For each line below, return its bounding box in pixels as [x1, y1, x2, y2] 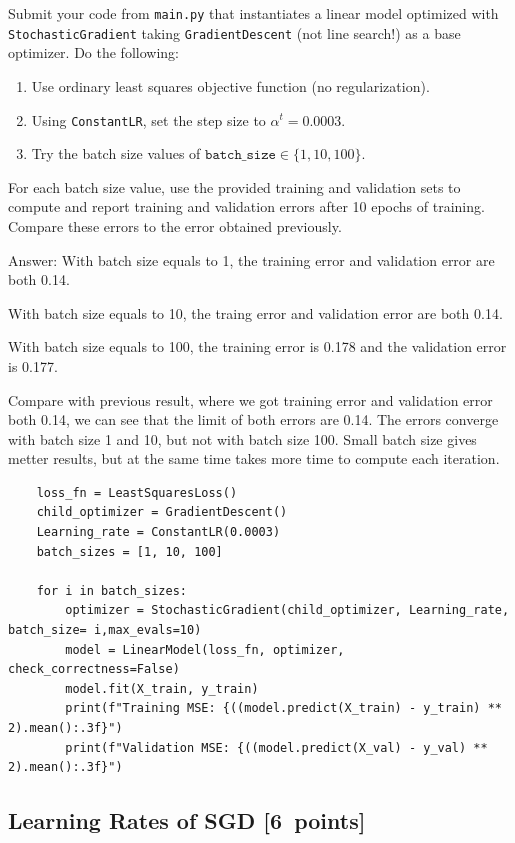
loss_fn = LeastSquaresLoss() [36, 485, 238, 500]
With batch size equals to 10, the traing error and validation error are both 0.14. [8, 302, 503, 323]
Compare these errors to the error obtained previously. [8, 215, 342, 236]
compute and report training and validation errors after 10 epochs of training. [8, 196, 485, 217]
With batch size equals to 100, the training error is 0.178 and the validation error [8, 336, 507, 357]
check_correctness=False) [8, 662, 180, 677]
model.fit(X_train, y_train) [65, 681, 259, 696]
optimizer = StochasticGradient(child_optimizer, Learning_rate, [65, 603, 510, 618]
